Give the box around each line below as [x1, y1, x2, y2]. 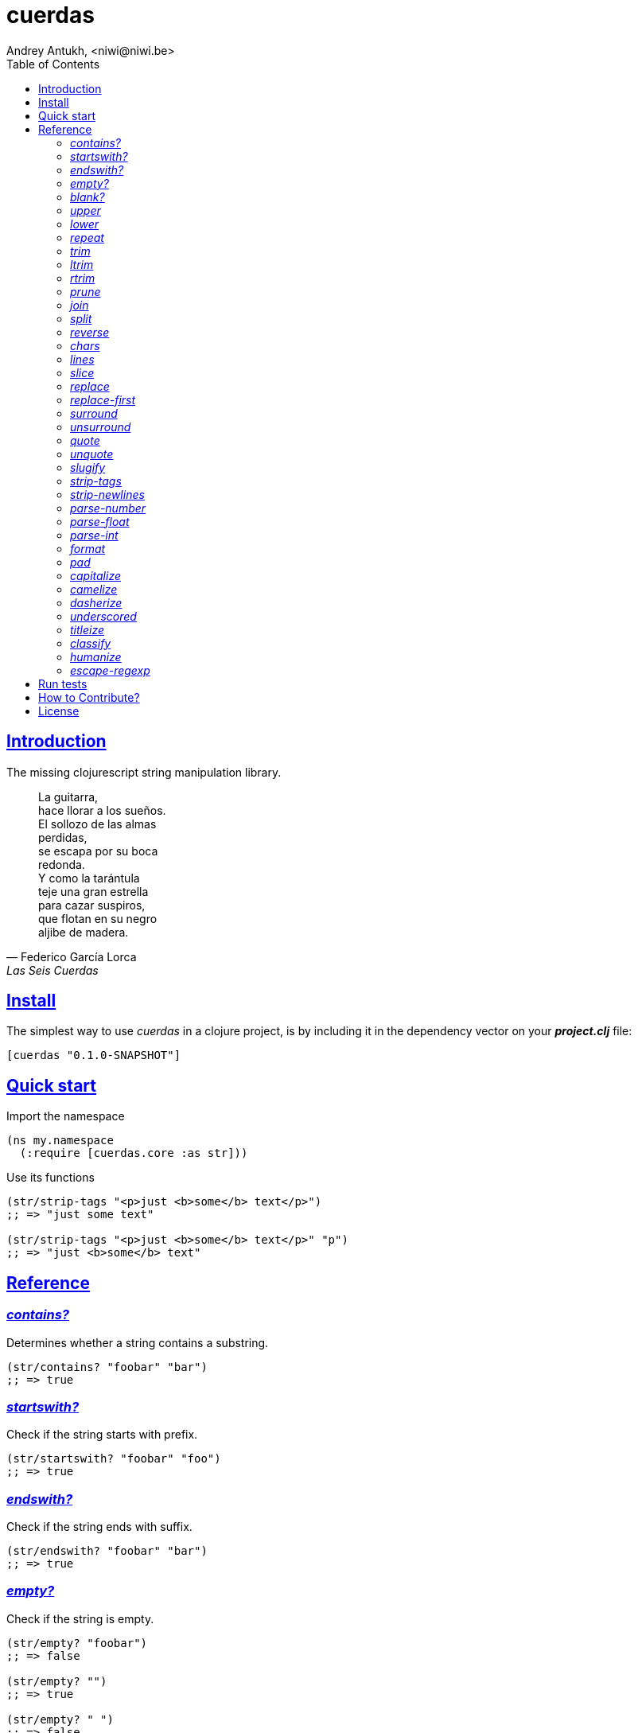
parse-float [70, 514, 130, 528]
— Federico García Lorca [6, 949, 137, 964]
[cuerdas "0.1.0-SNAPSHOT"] [6, 1049, 181, 1062]
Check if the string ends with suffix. [6, 1520, 193, 1533]
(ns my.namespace [6, 1134, 114, 1147]
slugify [70, 460, 106, 474]
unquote [70, 446, 114, 461]
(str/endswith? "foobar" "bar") [6, 1544, 208, 1557]
